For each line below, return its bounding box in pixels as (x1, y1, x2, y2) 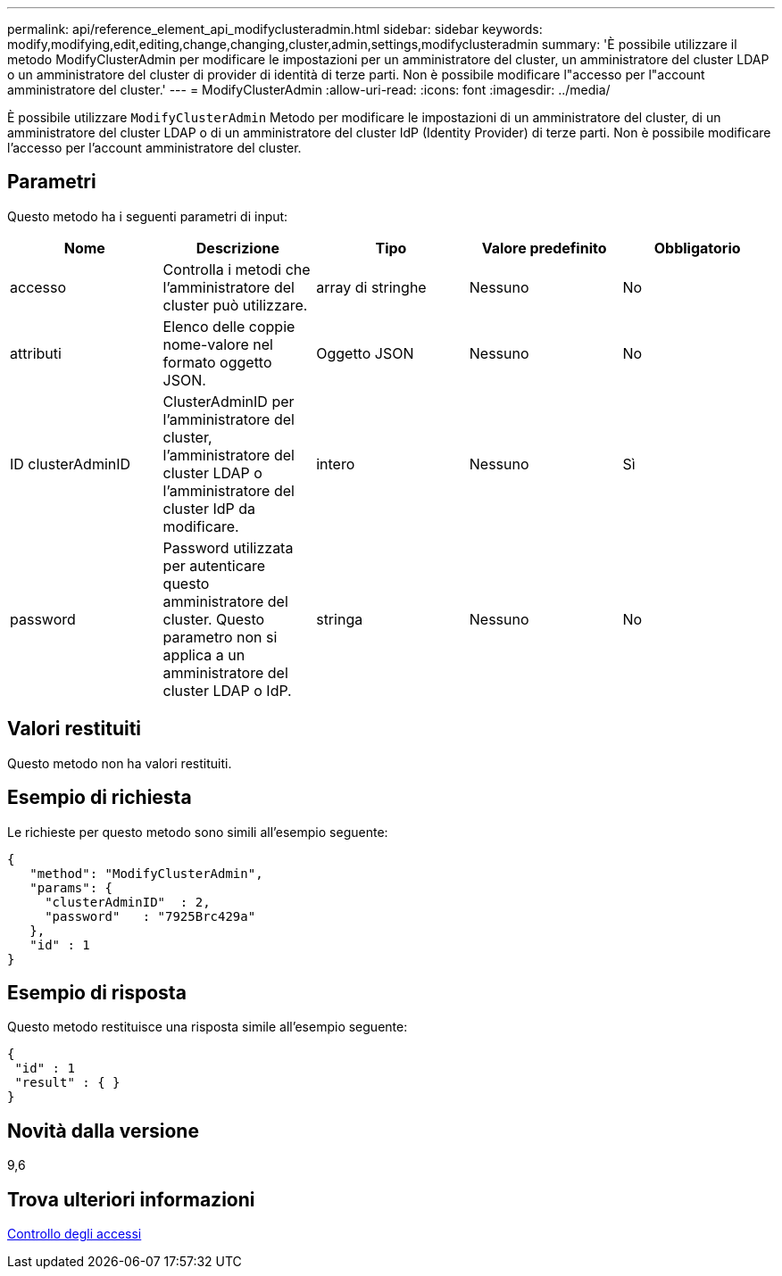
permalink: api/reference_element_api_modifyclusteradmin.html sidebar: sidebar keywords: (7, 21, 543, 37)
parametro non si (162, 627, 278, 646)
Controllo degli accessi (7, 1226, 142, 1242)
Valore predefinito (481, 238, 607, 257)
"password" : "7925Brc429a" (45, 908, 256, 924)
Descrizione (195, 238, 279, 257)
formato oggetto (162, 352, 272, 371)
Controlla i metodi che (162, 260, 311, 278)
